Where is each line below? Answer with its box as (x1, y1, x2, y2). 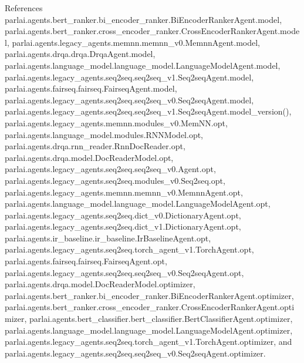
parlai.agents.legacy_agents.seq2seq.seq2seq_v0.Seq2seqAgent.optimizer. (5, 347, 266, 359)
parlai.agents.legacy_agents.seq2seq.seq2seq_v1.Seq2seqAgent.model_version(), (5, 105, 292, 117)
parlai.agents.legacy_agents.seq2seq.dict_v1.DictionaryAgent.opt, (5, 220, 241, 233)
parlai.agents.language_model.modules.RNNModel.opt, (5, 128, 204, 140)
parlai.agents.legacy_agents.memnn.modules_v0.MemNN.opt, (5, 116, 228, 129)
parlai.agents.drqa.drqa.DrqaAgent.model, (5, 48, 156, 60)
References (5, 2, 43, 14)
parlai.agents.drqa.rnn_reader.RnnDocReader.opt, (5, 140, 185, 152)
